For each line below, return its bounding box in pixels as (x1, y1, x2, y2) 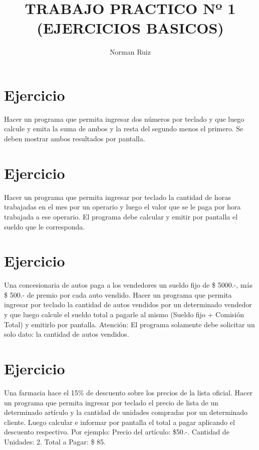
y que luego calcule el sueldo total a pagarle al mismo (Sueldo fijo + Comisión (4, 309, 244, 320)
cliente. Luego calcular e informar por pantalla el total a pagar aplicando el (4, 416, 235, 427)
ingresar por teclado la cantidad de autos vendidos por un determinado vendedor (4, 299, 252, 310)
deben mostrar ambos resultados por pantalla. (4, 133, 145, 144)
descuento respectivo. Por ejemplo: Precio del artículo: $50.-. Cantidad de (4, 426, 229, 437)
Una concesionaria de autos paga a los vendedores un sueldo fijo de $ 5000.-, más (4, 280, 252, 290)
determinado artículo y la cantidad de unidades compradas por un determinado (4, 407, 248, 417)
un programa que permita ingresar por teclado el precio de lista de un (4, 397, 218, 407)
